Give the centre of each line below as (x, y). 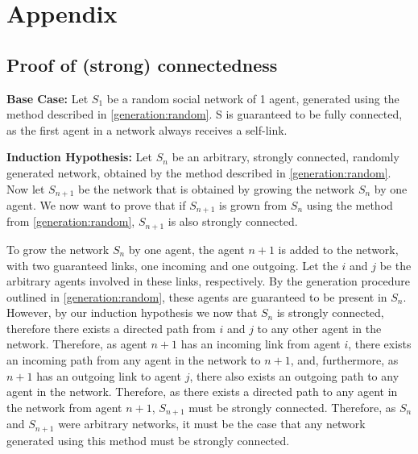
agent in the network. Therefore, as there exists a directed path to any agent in (202, 392)
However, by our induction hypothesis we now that (132, 312)
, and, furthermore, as (344, 360)
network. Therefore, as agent (77, 344)
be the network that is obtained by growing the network (217, 188)
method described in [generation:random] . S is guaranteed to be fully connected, (205, 114)
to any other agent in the (319, 328)
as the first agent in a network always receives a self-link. (147, 129)
